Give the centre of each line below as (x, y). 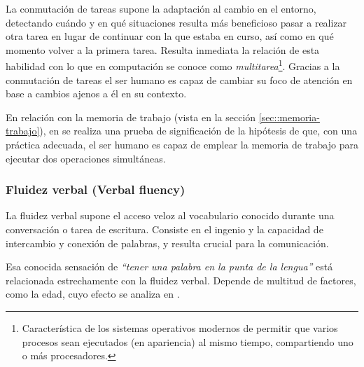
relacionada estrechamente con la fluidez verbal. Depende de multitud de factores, (181, 280)
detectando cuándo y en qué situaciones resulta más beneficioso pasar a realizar (176, 22)
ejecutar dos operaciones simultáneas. (86, 158)
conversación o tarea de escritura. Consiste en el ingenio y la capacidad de (164, 229)
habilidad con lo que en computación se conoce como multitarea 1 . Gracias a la (173, 65)
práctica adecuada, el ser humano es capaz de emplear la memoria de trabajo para (182, 144)
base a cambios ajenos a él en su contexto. (96, 94)
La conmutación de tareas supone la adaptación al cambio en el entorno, (161, 8)
